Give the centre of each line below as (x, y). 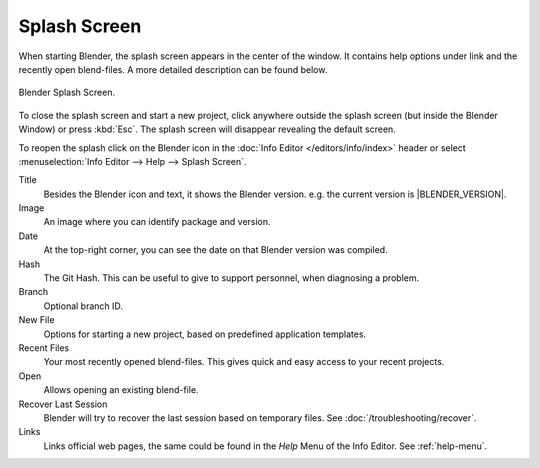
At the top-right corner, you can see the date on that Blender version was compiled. (216, 250)
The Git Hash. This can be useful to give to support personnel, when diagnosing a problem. (231, 278)
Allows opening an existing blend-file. (121, 390)
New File (36, 320)
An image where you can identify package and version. (157, 222)
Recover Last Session (63, 404)
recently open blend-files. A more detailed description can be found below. (173, 69)
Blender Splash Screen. (66, 92)
